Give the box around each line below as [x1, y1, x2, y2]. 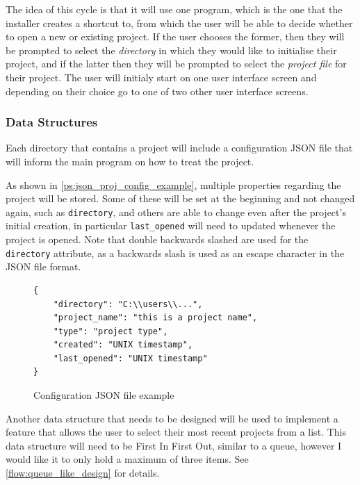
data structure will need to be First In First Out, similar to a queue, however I [6, 438, 342, 452]
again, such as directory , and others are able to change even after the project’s [6, 204, 346, 219]
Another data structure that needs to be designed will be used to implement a [6, 411, 338, 425]
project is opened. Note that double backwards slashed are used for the [6, 232, 309, 247]
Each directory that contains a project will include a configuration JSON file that [6, 140, 353, 155]
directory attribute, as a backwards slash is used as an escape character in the [6, 245, 345, 260]
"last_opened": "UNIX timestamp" [53, 353, 208, 363]
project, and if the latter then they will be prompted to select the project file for [6, 56, 347, 71]
